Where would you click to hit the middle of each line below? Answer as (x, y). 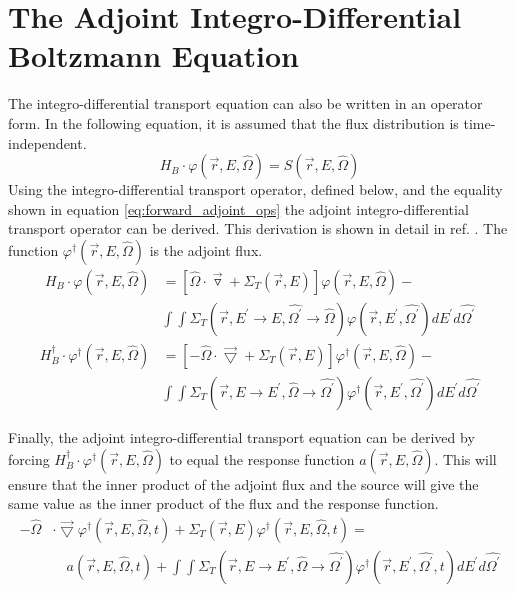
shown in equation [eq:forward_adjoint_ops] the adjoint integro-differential (238, 208)
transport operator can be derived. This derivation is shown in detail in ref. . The (258, 228)
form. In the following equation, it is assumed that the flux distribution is (233, 122)
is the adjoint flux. (206, 249)
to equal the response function (262, 458)
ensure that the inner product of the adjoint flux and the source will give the (243, 483)
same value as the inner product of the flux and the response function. (223, 503)
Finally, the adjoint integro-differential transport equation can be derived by (241, 437)
